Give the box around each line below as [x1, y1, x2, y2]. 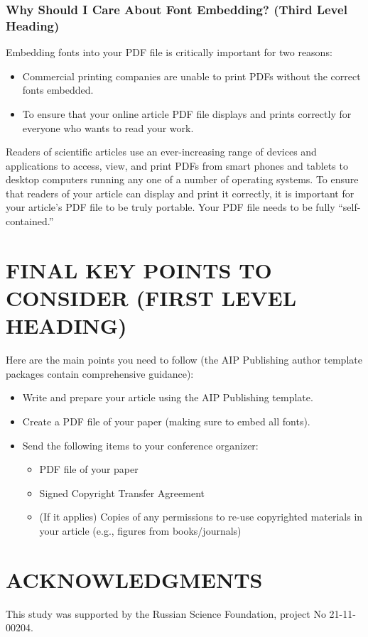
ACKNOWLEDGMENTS [6, 565, 263, 594]
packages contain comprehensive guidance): [6, 366, 194, 381]
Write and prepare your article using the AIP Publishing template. [22, 390, 313, 405]
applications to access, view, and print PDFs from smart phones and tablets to [6, 158, 348, 173]
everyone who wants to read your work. [22, 120, 194, 135]
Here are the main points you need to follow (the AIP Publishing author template [6, 352, 362, 367]
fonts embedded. [22, 82, 94, 97]
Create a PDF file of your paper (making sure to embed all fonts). [22, 413, 310, 428]
